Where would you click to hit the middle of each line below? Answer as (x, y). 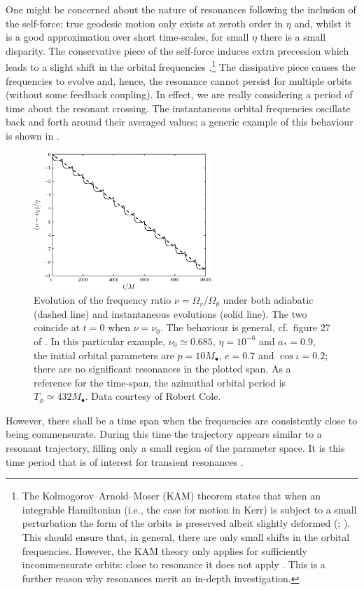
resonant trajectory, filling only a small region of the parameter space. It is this (175, 447)
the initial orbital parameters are (104, 355)
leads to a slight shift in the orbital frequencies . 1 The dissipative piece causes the (181, 66)
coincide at (57, 327)
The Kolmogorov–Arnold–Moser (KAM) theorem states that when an (171, 496)
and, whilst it (323, 23)
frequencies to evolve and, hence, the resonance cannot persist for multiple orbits (179, 80)
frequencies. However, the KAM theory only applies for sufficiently (164, 550)
